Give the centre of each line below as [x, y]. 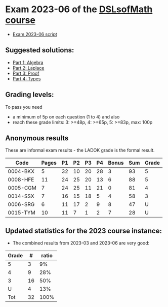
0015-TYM [22, 213]
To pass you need [24, 107]
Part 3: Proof [26, 73]
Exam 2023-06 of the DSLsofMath [79, 9]
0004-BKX [21, 171]
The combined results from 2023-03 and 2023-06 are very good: [81, 243]
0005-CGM [22, 188]
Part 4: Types [27, 79]
